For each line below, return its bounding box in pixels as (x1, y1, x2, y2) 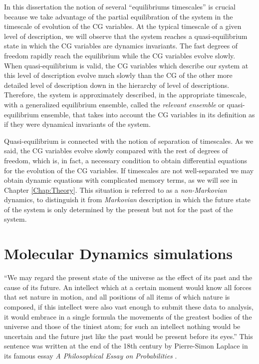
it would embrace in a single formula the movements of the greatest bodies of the (4, 311, 252, 322)
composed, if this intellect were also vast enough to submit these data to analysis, (4, 301, 254, 312)
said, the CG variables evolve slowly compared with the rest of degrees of (4, 145, 228, 156)
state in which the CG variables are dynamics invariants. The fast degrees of (4, 40, 238, 51)
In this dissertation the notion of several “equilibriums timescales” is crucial (4, 1, 236, 11)
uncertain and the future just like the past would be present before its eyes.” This (4, 331, 253, 341)
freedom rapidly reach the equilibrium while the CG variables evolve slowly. (4, 50, 236, 60)
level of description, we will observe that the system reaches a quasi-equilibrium (4, 30, 248, 41)
